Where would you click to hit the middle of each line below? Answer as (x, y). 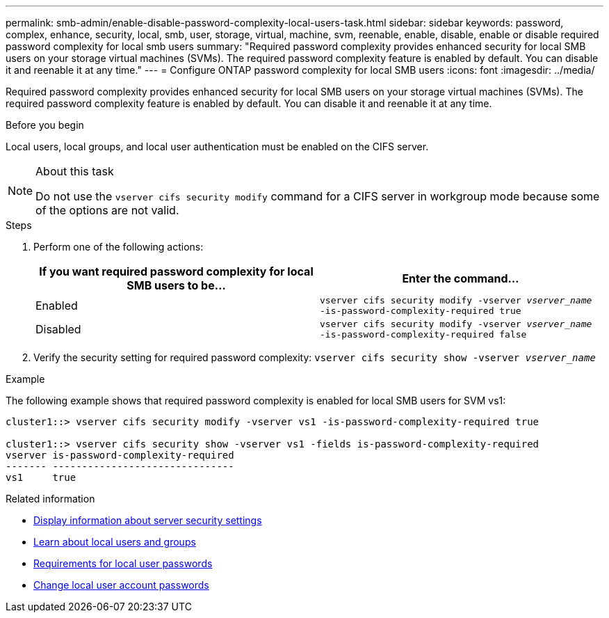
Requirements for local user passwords (123, 563)
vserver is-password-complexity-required (120, 455)
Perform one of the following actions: (119, 247)
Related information (50, 499)
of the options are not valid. (107, 210)
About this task (75, 171)
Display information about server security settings (148, 520)
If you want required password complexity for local (176, 271)
